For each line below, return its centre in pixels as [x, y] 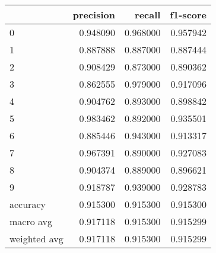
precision [94, 15]
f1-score [188, 15]
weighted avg [36, 238]
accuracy [28, 204]
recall [148, 15]
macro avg [31, 221]
